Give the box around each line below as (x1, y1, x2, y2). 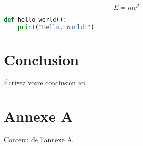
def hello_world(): (4, 16, 67, 24)
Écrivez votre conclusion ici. (4, 77, 87, 87)
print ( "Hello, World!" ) (18, 23, 95, 31)
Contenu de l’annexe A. (4, 134, 74, 144)
